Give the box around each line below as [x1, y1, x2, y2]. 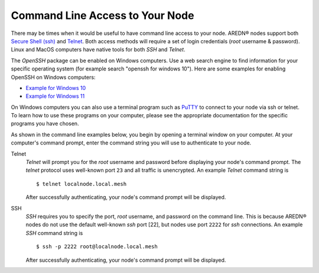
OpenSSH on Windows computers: [11, 73, 96, 81]
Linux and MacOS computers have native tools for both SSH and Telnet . [11, 46, 185, 53]
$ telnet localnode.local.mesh [36, 181, 127, 187]
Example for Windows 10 [25, 84, 86, 91]
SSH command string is [25, 229, 83, 236]
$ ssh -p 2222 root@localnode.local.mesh [36, 243, 158, 250]
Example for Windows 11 [25, 92, 85, 100]
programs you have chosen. [11, 120, 79, 127]
